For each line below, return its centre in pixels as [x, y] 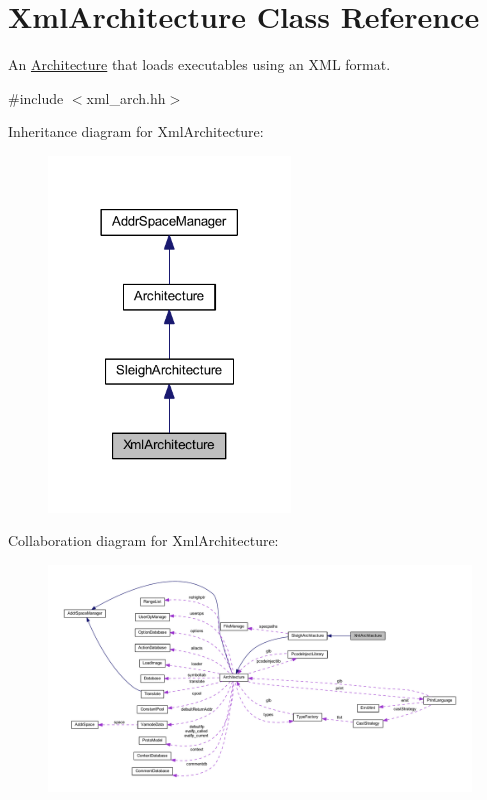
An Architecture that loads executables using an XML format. [199, 64]
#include [36, 97]
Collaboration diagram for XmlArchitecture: [143, 540]
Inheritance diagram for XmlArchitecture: [136, 131]
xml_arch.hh [126, 97]
